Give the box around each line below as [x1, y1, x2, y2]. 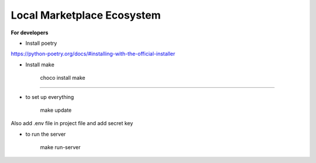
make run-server [40, 144, 81, 151]
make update [40, 107, 72, 114]
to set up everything [25, 93, 74, 100]
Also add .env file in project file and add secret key [11, 120, 133, 127]
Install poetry [25, 40, 57, 47]
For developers [11, 29, 49, 36]
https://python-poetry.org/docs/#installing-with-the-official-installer [11, 50, 176, 58]
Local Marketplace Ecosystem [11, 9, 161, 22]
